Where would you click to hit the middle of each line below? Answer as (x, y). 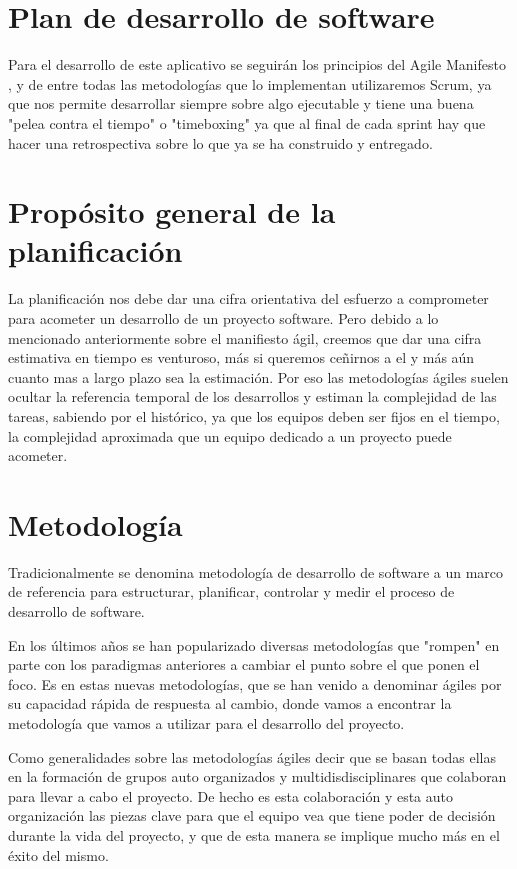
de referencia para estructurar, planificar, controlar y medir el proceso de (231, 591)
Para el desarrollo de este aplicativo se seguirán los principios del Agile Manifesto (257, 64)
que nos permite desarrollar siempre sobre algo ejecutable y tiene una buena (241, 103)
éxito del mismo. (58, 854)
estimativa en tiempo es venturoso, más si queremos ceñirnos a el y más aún (241, 357)
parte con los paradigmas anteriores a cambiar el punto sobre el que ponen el (244, 664)
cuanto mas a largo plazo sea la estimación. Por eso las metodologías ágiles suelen (258, 376)
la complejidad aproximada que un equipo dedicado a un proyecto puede (230, 435)
